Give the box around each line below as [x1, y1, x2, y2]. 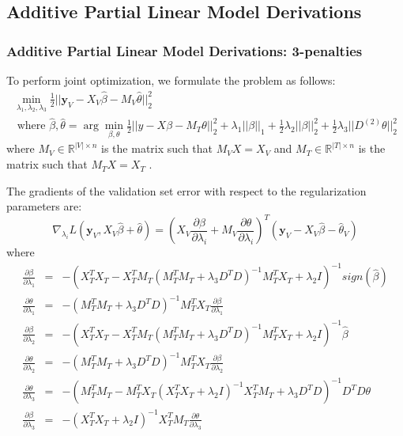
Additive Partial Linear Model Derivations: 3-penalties [6, 40, 363, 60]
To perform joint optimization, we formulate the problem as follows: [6, 72, 336, 88]
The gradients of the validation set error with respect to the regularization [6, 182, 367, 199]
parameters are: [6, 198, 82, 214]
